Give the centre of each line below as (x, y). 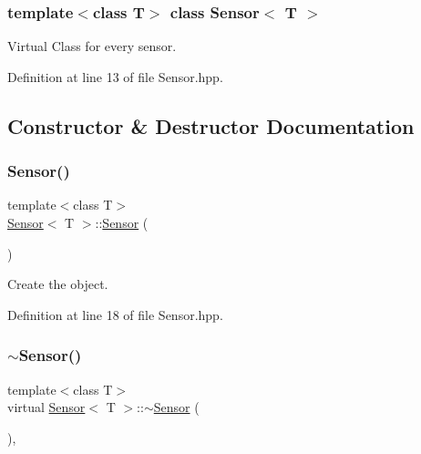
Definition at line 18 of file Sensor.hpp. (115, 314)
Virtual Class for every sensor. (92, 46)
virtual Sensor (46, 407)
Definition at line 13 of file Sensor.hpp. (115, 76)
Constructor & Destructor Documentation (211, 125)
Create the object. (58, 284)
